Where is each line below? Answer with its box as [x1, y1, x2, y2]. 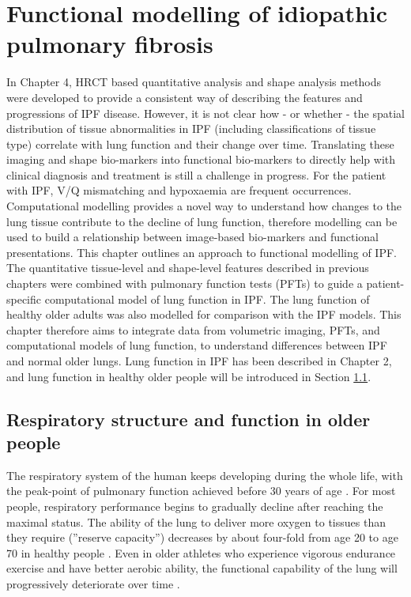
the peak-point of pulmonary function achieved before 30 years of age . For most [6, 482, 396, 499]
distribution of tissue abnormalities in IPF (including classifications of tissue [6, 120, 376, 137]
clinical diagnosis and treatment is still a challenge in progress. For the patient [6, 166, 386, 183]
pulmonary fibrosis [6, 28, 213, 60]
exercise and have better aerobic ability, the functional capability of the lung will [6, 560, 398, 576]
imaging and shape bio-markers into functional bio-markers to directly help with [6, 151, 396, 168]
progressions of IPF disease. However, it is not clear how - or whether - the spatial [6, 104, 405, 121]
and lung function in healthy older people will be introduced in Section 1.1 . [6, 368, 371, 384]
